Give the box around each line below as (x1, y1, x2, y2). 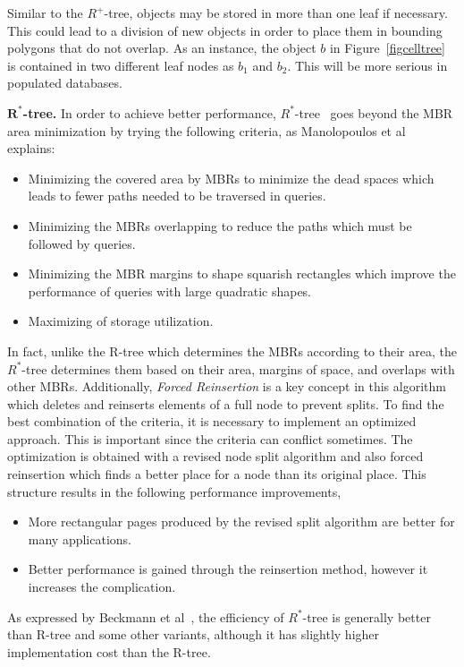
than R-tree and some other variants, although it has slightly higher (7, 625, 380, 644)
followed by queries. (28, 234, 136, 252)
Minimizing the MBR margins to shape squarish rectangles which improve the (28, 264, 456, 283)
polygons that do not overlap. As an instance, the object (7, 38, 316, 57)
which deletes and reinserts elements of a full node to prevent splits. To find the (7, 394, 444, 413)
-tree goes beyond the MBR (294, 103, 453, 122)
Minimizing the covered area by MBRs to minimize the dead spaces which (28, 168, 434, 187)
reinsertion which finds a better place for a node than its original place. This (7, 465, 426, 483)
